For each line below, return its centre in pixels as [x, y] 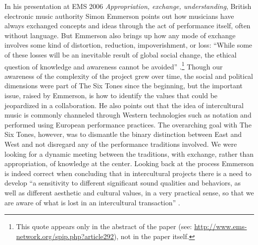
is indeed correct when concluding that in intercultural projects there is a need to [128, 173]
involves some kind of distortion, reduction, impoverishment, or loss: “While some [129, 45]
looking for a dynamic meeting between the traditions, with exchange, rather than [129, 153]
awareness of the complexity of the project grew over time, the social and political [129, 76]
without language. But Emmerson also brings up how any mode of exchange [120, 35]
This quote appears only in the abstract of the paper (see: [104, 226]
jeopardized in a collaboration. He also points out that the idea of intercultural [124, 105]
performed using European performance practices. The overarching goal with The [128, 124]
